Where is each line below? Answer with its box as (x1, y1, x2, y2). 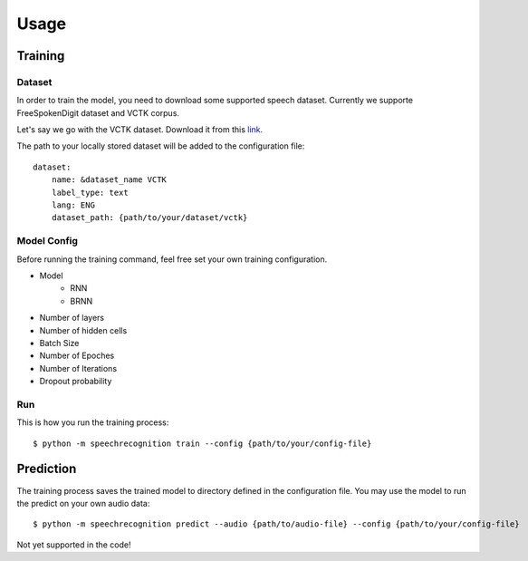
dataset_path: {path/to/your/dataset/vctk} (51, 213, 248, 223)
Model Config (16, 235, 79, 247)
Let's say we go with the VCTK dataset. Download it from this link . (16, 124, 264, 135)
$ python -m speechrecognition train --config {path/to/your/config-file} (33, 438, 372, 449)
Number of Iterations (39, 363, 118, 373)
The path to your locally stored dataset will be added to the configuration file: (16, 140, 305, 151)
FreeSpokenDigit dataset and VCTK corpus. (16, 107, 180, 118)
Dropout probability (39, 376, 112, 387)
